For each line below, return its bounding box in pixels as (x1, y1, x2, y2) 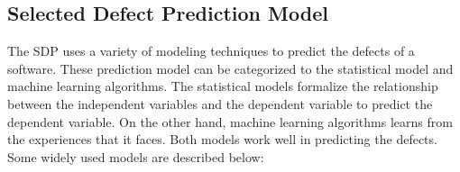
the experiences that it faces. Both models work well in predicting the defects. (7, 130, 437, 149)
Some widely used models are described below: (7, 147, 264, 166)
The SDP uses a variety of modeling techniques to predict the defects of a (7, 41, 415, 60)
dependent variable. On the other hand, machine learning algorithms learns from (7, 112, 453, 131)
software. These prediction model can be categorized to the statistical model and (7, 59, 454, 77)
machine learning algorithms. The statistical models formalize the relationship (7, 77, 438, 95)
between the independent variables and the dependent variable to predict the (7, 94, 433, 113)
